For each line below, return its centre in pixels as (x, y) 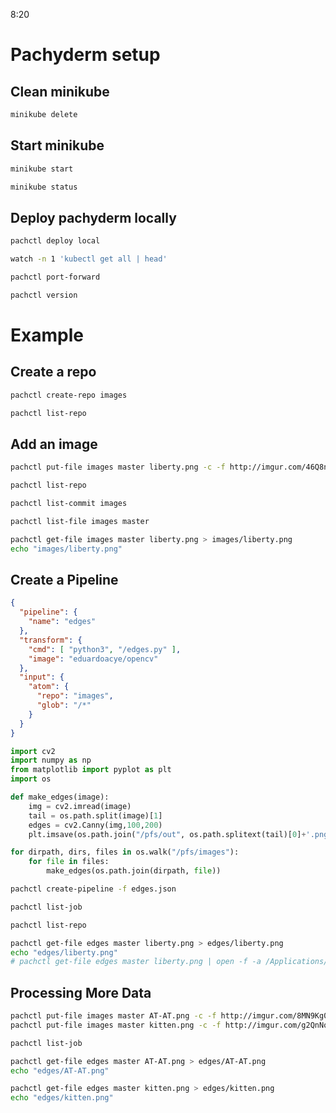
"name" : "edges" (62, 622)
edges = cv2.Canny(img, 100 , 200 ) (95, 825)
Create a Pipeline (64, 579)
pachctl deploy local (55, 241)
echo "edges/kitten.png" (62, 1098)
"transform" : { (51, 640)
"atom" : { (49, 687)
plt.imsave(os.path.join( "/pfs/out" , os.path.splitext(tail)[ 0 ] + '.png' (180, 834)
